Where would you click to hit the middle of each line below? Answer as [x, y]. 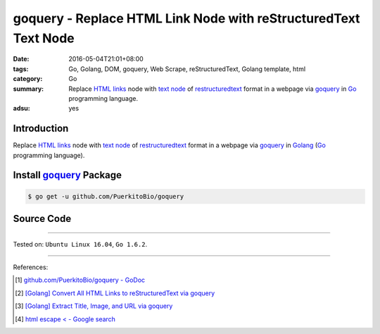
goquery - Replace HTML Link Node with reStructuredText [186, 18]
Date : [21, 59]
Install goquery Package [68, 175]
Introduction [41, 129]
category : [28, 79]
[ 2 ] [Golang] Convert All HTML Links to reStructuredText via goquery [115, 293]
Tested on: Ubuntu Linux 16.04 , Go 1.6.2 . [80, 244]
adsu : [22, 109]
